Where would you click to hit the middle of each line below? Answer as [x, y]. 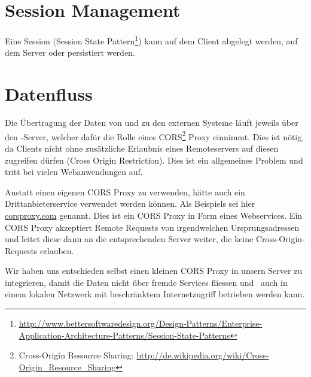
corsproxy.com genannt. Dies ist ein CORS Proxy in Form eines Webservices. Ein [154, 215]
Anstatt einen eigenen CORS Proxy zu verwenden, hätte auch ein [125, 191]
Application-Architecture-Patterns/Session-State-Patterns [124, 335]
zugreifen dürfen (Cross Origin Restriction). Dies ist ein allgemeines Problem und [154, 160]
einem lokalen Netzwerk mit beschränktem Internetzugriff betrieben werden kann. [155, 294]
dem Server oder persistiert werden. [70, 52]
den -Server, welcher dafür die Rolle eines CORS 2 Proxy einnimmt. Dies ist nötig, [155, 135]
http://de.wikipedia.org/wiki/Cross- [203, 355]
